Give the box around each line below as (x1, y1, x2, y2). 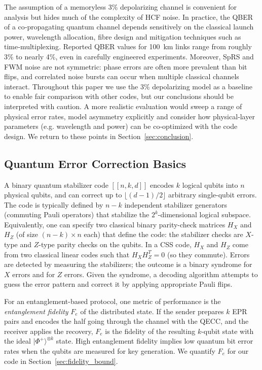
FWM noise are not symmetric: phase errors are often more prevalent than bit (4, 61, 247, 72)
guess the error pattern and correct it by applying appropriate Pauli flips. (4, 279, 233, 289)
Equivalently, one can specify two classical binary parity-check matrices (4, 219, 226, 229)
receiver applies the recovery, (4, 325, 93, 336)
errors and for (12, 268, 55, 279)
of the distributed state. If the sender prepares (80, 306, 224, 316)
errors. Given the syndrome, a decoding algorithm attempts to (64, 268, 258, 279)
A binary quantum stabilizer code (4, 179, 108, 190)
